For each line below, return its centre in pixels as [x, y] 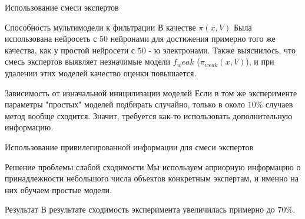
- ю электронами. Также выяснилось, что [222, 50]
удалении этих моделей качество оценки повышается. [101, 73]
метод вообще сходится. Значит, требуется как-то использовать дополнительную [149, 115]
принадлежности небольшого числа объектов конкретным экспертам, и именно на [152, 178]
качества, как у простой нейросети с [70, 50]
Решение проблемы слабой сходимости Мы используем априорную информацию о [153, 166]
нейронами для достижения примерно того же [193, 38]
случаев [279, 104]
